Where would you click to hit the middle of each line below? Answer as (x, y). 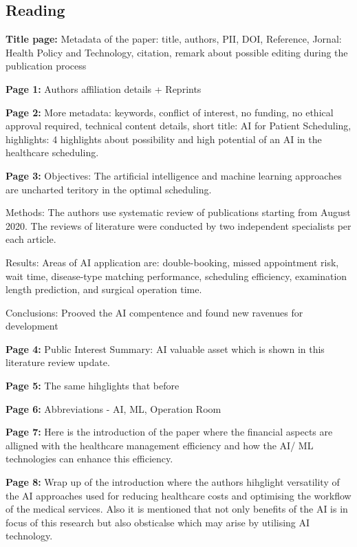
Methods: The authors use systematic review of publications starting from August (178, 212)
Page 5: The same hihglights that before (93, 386)
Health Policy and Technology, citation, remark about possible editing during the (177, 52)
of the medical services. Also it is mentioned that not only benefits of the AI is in (177, 509)
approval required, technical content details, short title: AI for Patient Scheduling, (178, 126)
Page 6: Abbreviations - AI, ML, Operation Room (113, 408)
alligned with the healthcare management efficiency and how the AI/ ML (160, 445)
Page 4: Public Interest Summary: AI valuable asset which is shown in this (165, 348)
